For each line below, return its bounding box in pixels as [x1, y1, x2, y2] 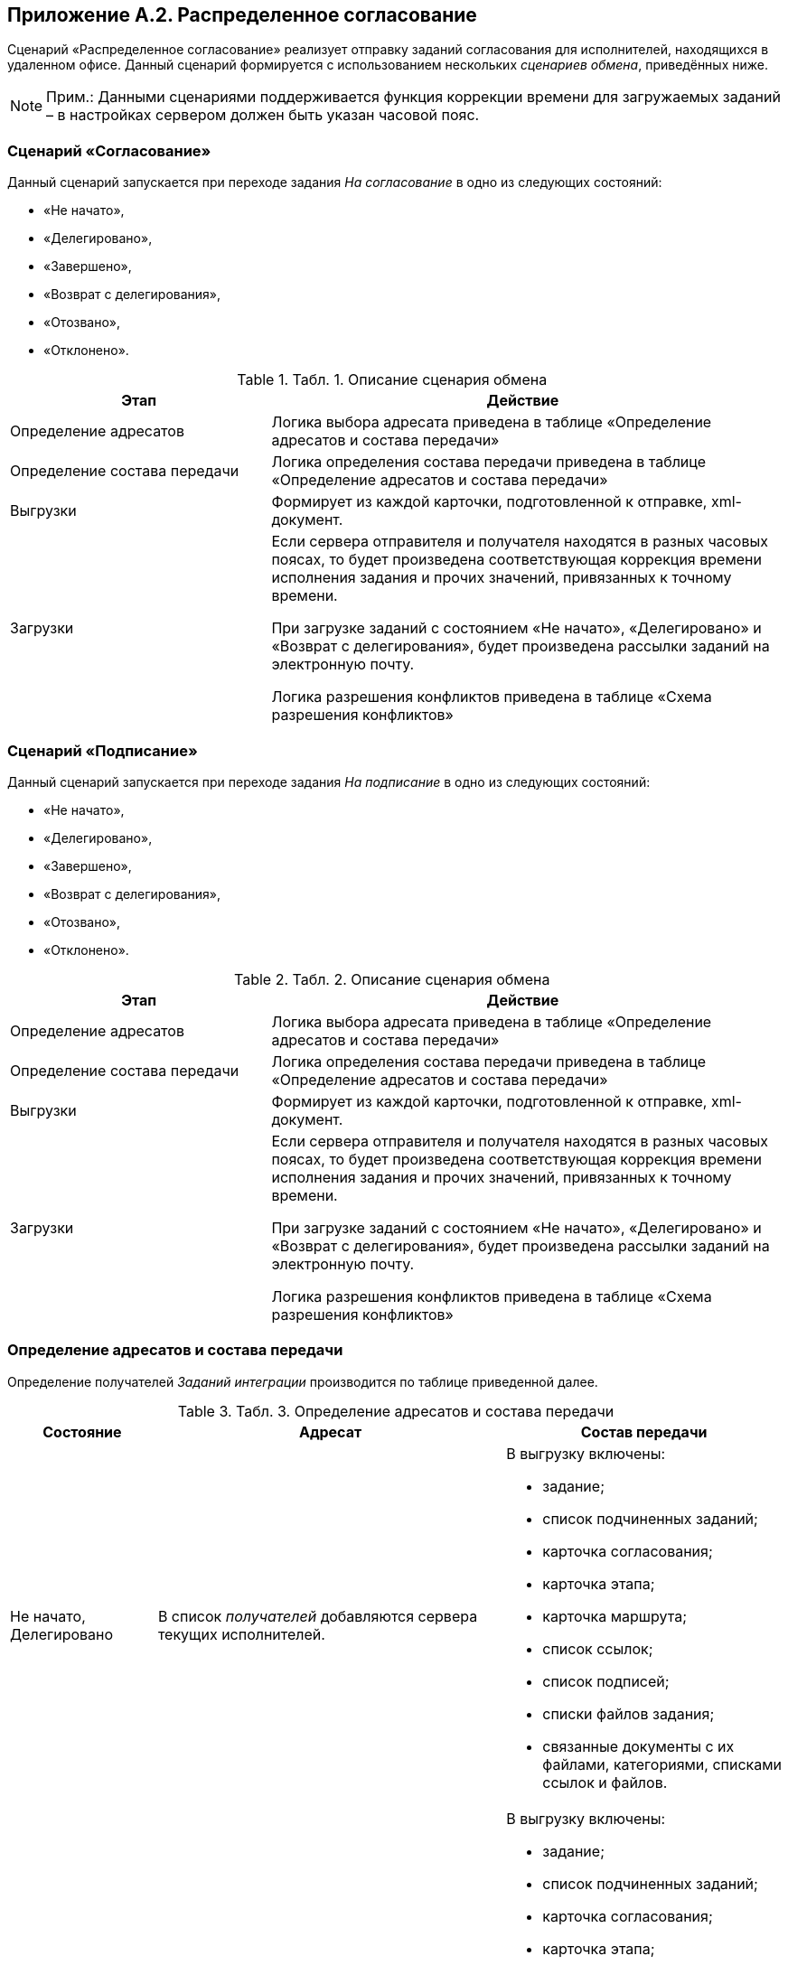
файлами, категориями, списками [542, 1754, 783, 1773]
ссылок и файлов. [542, 1773, 668, 1792]
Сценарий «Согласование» [7, 141, 211, 160]
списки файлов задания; [542, 1704, 715, 1723]
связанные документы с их [542, 1736, 735, 1755]
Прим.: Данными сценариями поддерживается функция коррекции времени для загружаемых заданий [46, 88, 781, 107]
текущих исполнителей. [157, 1624, 325, 1643]
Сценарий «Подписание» [7, 741, 198, 760]
